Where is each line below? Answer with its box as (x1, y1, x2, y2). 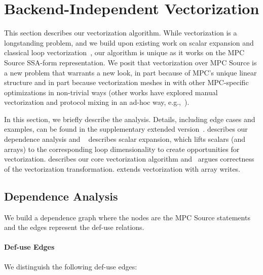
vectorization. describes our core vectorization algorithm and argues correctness (4, 153, 254, 164)
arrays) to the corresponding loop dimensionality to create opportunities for (4, 143, 240, 154)
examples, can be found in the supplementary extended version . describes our (4, 124, 248, 134)
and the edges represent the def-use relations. (4, 222, 144, 232)
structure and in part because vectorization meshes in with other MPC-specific (4, 77, 249, 88)
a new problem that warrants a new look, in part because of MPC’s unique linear (4, 67, 257, 77)
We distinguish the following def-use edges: (4, 261, 137, 271)
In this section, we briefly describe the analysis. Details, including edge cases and (4, 113, 255, 124)
